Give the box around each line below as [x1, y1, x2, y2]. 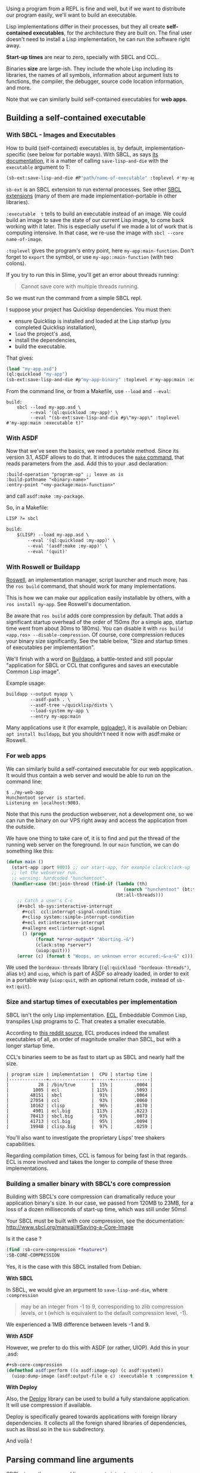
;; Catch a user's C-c [17, 897, 73, 903]
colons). [6, 260, 26, 267]
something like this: [6, 847, 54, 854]
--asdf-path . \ [30, 696, 70, 703]
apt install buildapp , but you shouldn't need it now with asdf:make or [6, 730, 181, 737]
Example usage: [6, 680, 46, 687]
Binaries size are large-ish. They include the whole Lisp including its [6, 65, 174, 72]
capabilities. [6, 1140, 36, 1147]
